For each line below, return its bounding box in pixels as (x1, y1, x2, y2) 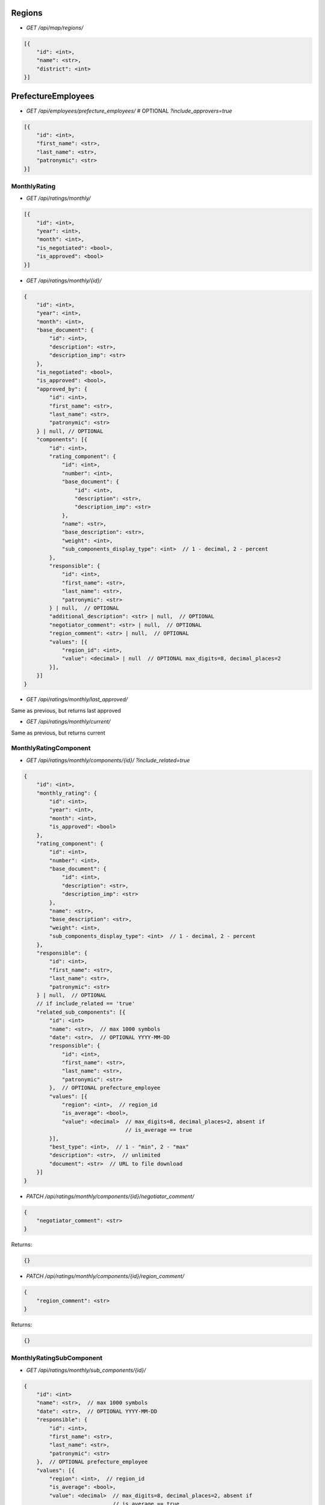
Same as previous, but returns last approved (11, 707, 122, 714)
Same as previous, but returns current (11, 729, 105, 736)
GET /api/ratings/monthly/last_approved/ (26, 696, 128, 703)
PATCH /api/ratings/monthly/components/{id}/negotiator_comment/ (26, 1193, 195, 1200)
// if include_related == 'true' (36, 1000, 135, 1007)
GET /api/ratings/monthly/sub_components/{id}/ (26, 1367, 146, 1374)
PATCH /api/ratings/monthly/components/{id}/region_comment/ (26, 1273, 185, 1280)
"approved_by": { (36, 385, 88, 393)
